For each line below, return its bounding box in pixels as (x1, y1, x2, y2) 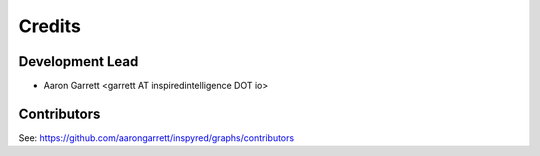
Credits (18, 15, 82, 37)
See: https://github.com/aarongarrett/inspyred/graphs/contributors (18, 131, 295, 144)
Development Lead (18, 53, 139, 70)
